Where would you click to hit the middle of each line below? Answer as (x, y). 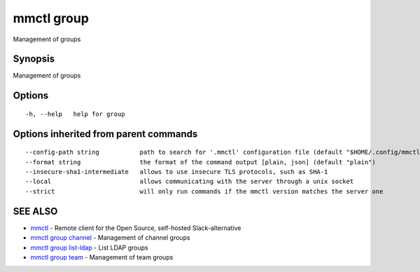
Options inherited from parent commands (105, 134)
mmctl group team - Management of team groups (102, 257)
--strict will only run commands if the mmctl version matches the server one (204, 191)
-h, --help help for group (75, 114)
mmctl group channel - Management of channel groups (110, 238)
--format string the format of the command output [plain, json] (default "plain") (201, 162)
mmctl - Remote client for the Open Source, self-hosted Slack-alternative (136, 228)
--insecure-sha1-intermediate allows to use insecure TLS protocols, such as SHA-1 (177, 172)
